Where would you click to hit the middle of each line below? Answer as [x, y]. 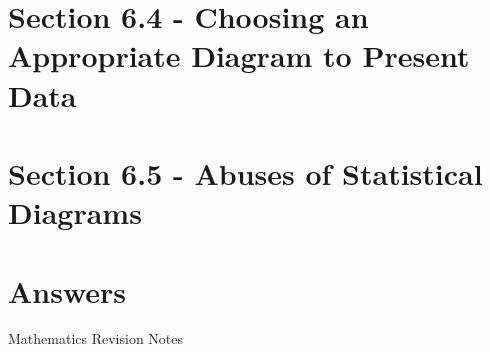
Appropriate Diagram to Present [239, 55]
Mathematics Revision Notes [96, 338]
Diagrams [75, 212]
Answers [67, 290]
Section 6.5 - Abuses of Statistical [245, 172]
